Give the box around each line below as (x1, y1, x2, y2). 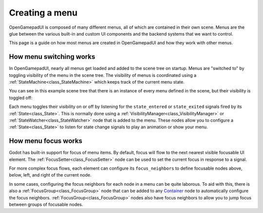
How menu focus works (9, 137, 83, 145)
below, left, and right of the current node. (9, 172, 92, 178)
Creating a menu (9, 7, 78, 18)
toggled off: (9, 95, 33, 101)
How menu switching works (9, 53, 95, 61)
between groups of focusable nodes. (9, 202, 83, 207)
